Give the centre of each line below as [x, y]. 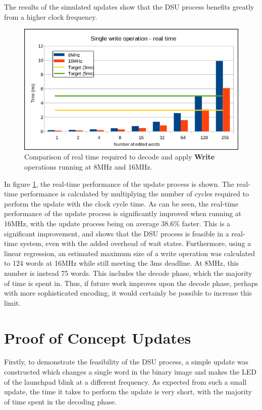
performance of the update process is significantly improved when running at [123, 213]
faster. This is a [206, 223]
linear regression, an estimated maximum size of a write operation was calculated [130, 253]
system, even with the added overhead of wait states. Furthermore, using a [136, 243]
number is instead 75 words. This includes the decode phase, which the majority [128, 273]
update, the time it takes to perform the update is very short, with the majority [128, 392]
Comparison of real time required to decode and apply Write [120, 157]
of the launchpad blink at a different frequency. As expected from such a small [125, 381]
